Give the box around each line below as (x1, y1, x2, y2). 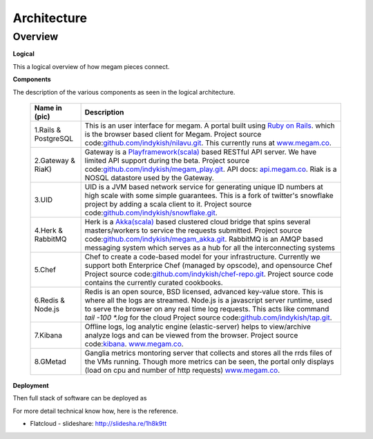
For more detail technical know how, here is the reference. (12, 407, 179, 415)
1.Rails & (34, 125, 61, 135)
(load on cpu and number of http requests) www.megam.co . (84, 365, 280, 375)
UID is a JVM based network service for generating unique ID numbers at (84, 182, 324, 191)
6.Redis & (34, 295, 66, 305)
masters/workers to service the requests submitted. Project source (84, 225, 303, 235)
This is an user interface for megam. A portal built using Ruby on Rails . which (84, 121, 335, 130)
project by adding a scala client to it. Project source (84, 199, 252, 208)
